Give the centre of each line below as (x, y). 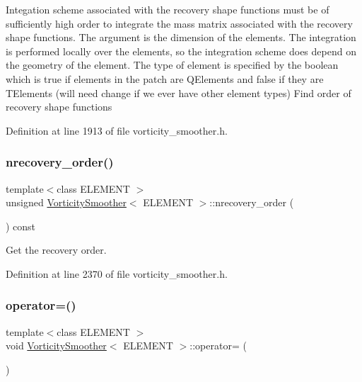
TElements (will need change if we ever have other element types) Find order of (179, 92)
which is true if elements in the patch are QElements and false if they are (165, 78)
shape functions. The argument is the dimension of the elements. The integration (181, 37)
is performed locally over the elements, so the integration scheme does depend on (181, 51)
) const (21, 226)
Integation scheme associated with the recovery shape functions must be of (168, 9)
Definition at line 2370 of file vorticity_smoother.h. (117, 273)
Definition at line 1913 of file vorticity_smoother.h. (117, 130)
